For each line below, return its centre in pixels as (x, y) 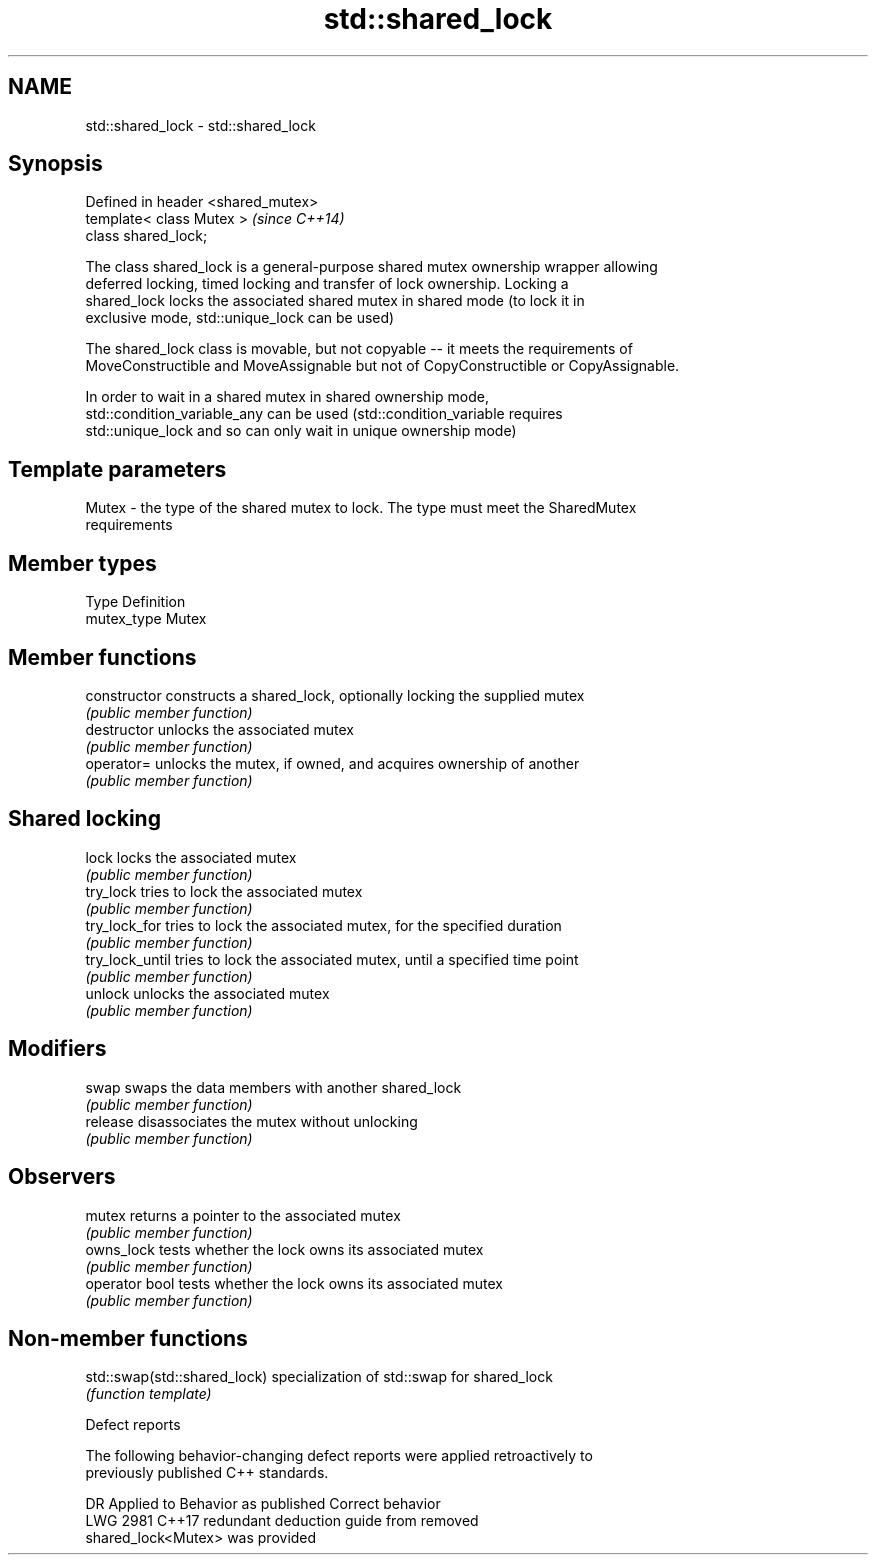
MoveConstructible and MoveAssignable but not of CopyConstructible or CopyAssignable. (382, 366)
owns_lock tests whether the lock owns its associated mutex (284, 1249)
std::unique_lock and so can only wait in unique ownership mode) (301, 431)
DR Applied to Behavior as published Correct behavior (263, 1504)
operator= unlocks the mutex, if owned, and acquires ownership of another (332, 763)
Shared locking (84, 819)
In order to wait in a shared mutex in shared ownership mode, (287, 397)
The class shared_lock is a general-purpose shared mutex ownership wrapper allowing (371, 267)
